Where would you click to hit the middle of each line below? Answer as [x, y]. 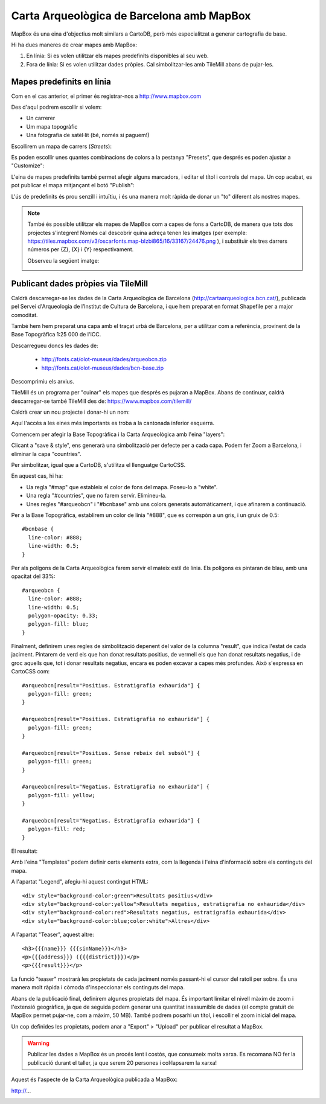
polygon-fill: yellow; [62, 795]
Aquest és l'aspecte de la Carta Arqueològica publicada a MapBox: [94, 1080]
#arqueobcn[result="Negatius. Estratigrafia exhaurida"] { [111, 820]
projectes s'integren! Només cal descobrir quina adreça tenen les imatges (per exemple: [137, 233]
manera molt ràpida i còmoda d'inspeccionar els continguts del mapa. [98, 987]
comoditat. [25, 315]
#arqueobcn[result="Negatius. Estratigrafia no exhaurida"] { [116, 787]
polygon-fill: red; [57, 829]
